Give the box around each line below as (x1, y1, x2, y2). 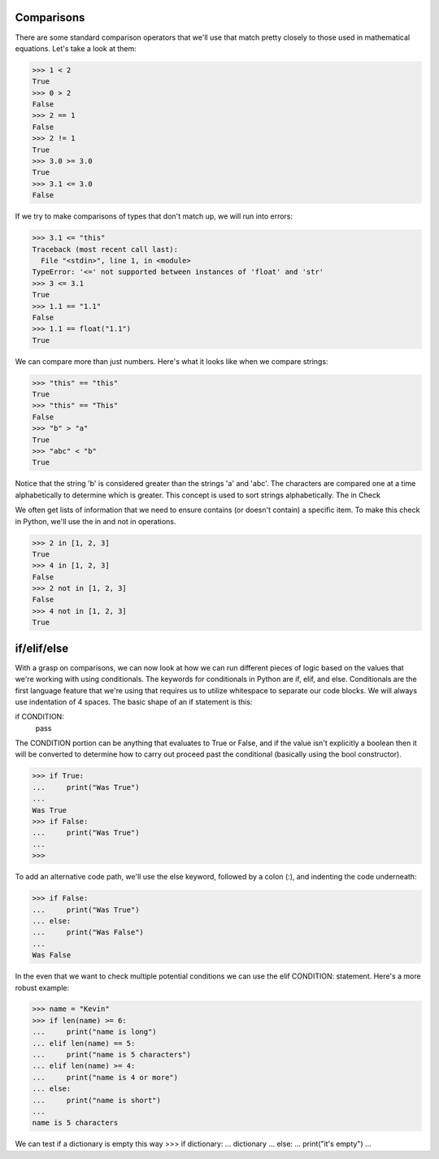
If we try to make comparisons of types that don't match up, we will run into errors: (15, 211, 293, 221)
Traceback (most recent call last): (32, 245, 179, 254)
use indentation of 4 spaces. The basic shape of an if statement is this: (15, 697, 253, 706)
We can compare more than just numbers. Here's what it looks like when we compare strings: (15, 356, 328, 366)
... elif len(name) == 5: (32, 1039, 136, 1048)
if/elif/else (15, 641, 69, 655)
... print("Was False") (32, 927, 144, 937)
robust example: (15, 983, 69, 992)
